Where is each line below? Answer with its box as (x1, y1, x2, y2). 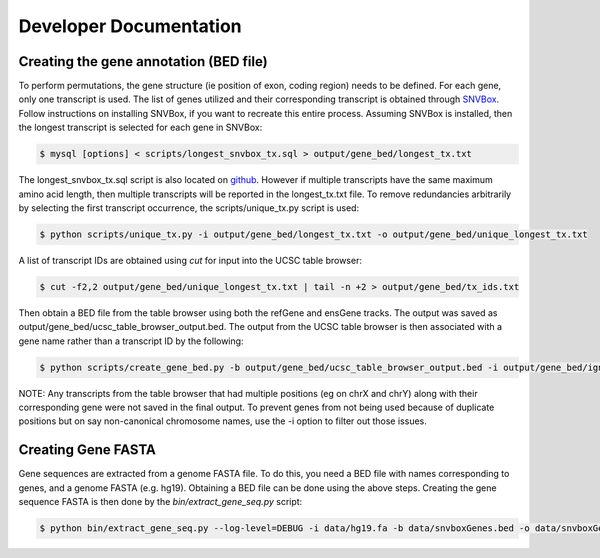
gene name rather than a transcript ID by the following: (18, 335, 244, 347)
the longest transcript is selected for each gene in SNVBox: (18, 121, 263, 134)
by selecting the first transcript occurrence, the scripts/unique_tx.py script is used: (18, 201, 360, 214)
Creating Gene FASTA (18, 441, 157, 459)
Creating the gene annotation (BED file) (18, 53, 269, 70)
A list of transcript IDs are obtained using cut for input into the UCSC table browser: (18, 254, 362, 266)
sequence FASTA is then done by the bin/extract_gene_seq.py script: (18, 496, 303, 508)
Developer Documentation (18, 15, 242, 37)
